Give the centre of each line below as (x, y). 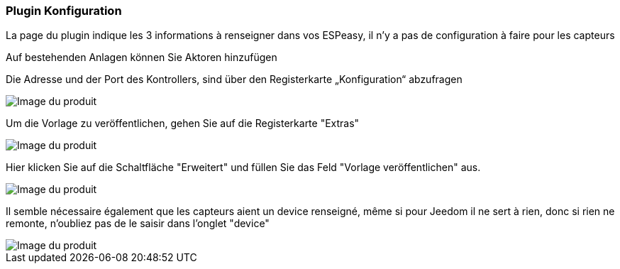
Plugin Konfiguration (64, 11)
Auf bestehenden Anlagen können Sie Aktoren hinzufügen (142, 57)
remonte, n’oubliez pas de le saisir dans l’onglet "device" (138, 224)
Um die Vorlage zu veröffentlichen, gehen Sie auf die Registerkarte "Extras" (183, 123)
